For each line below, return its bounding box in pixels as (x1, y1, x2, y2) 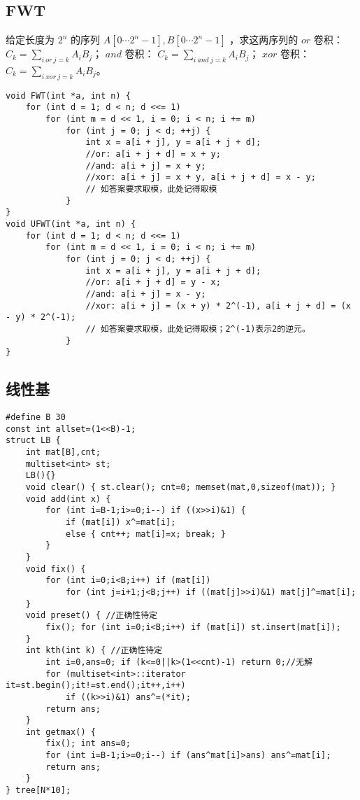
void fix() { (25, 563, 86, 574)
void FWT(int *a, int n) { (6, 90, 131, 101)
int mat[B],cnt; (25, 447, 101, 458)
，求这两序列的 (229, 32, 298, 47)
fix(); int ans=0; (45, 738, 131, 749)
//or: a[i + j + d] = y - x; (85, 277, 221, 288)
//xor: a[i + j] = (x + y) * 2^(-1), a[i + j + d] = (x (85, 300, 351, 311)
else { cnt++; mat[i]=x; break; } (65, 528, 226, 539)
